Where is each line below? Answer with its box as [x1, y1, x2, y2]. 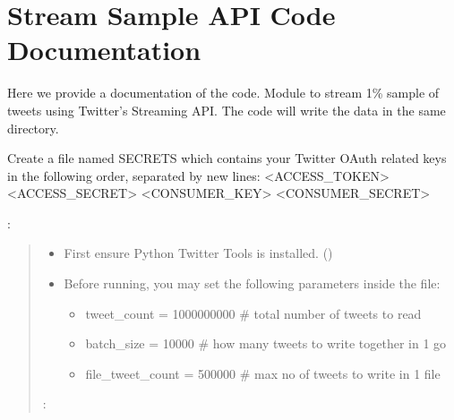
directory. [7, 118, 59, 137]
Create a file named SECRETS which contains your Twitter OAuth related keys [7, 149, 447, 167]
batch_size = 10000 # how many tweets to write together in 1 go [85, 334, 447, 353]
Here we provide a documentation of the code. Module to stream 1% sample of [7, 83, 440, 102]
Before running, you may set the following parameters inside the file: [64, 274, 441, 293]
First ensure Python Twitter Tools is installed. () [64, 244, 333, 262]
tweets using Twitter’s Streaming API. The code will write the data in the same [7, 100, 446, 119]
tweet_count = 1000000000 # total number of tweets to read [85, 304, 422, 322]
